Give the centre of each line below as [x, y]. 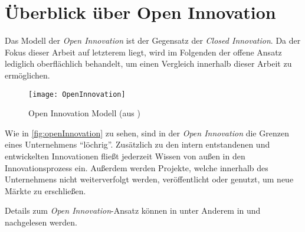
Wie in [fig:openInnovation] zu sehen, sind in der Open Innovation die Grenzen [147, 133]
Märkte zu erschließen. [45, 190]
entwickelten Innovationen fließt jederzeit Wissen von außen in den [125, 156]
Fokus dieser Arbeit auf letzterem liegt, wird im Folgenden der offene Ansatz [143, 52]
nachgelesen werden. [41, 222]
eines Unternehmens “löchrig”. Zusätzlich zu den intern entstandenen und [137, 144]
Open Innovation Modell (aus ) [84, 113]
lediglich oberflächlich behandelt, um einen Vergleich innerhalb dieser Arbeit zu [148, 63]
